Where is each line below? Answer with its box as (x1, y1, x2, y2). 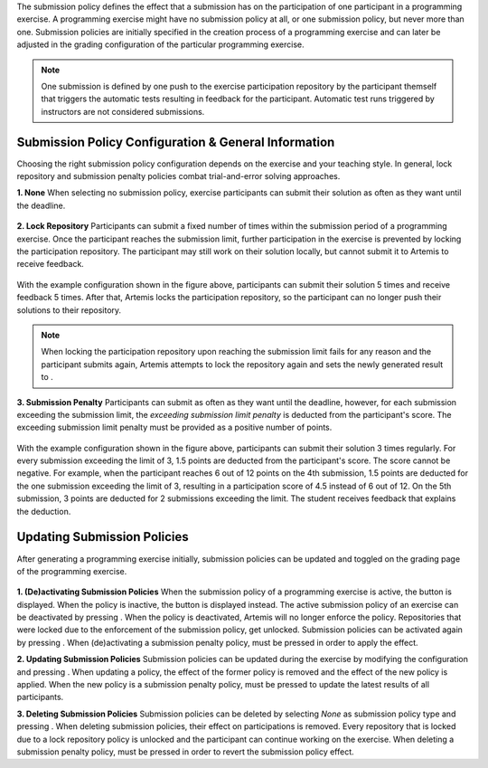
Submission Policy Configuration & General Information (16, 134, 335, 149)
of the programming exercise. (16, 565, 127, 576)
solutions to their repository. (16, 304, 122, 316)
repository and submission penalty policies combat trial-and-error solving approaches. (16, 171, 341, 182)
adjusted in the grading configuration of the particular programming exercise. (16, 39, 305, 50)
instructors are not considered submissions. (41, 106, 205, 117)
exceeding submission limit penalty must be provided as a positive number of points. (16, 422, 333, 433)
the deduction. (16, 506, 71, 517)
